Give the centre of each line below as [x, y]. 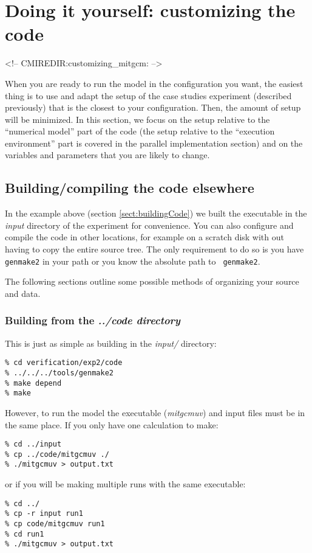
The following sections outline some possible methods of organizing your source [152, 281]
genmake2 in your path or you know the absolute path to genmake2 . [133, 261]
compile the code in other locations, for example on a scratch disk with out [144, 237]
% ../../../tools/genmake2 [59, 373]
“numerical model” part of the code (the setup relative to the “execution [140, 131]
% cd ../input [33, 444]
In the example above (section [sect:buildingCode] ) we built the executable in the [156, 213]
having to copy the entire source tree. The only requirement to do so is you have [154, 249]
